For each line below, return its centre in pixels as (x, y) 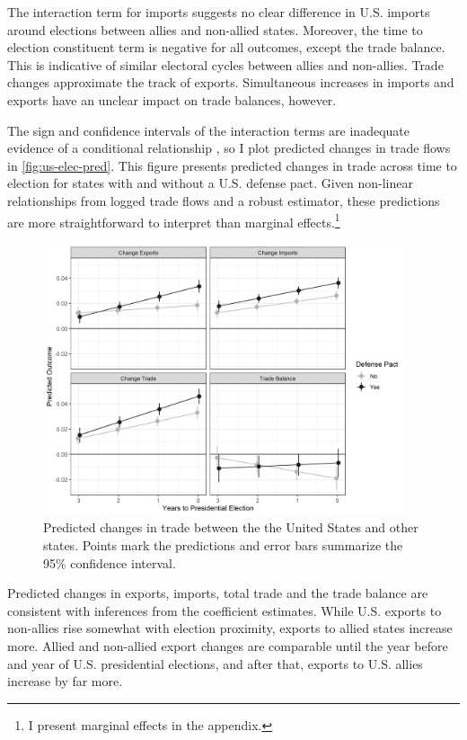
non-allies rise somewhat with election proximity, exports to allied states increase (230, 628)
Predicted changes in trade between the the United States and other (231, 527)
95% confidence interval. (110, 562)
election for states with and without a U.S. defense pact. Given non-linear (210, 183)
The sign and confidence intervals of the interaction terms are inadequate (208, 130)
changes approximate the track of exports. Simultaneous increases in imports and (231, 82)
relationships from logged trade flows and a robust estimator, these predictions (224, 200)
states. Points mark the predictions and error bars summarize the (223, 545)
